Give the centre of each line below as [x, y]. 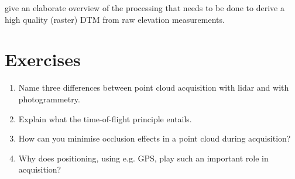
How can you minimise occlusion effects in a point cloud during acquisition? [155, 138]
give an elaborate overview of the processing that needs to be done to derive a [145, 8]
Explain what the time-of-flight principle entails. [105, 118]
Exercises [43, 59]
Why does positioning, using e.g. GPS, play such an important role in [143, 158]
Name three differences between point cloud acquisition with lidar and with [154, 87]
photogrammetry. [49, 99]
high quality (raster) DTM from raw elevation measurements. [115, 19]
